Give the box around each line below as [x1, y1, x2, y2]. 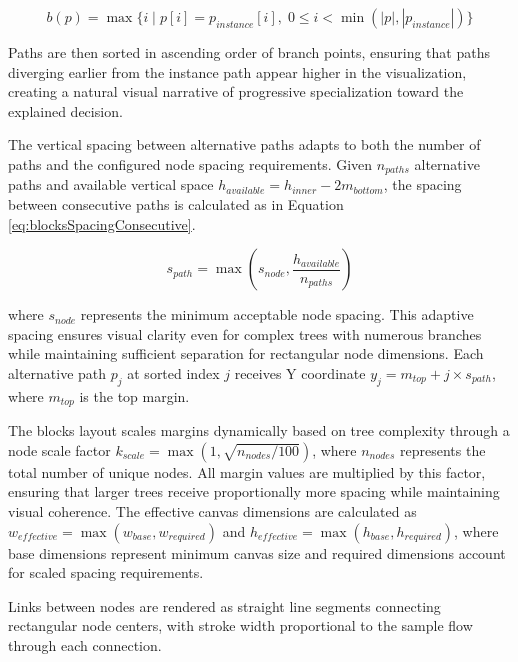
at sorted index [127, 362, 220, 383]
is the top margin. [79, 385, 190, 406]
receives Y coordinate [234, 362, 366, 383]
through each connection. [8, 634, 162, 655]
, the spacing [383, 174, 462, 195]
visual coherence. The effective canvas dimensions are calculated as [8, 501, 417, 522]
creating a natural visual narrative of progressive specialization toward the [8, 81, 464, 102]
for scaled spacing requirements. [8, 562, 204, 583]
